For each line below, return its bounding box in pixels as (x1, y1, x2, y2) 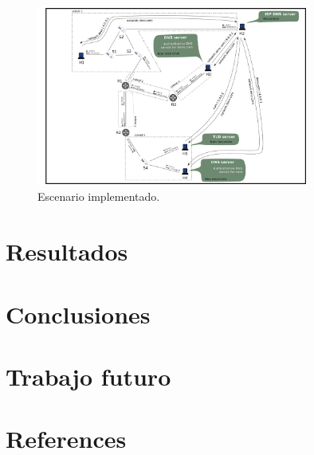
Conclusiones (6, 297, 151, 330)
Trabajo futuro (6, 359, 171, 392)
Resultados (6, 235, 128, 268)
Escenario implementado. (37, 188, 160, 205)
